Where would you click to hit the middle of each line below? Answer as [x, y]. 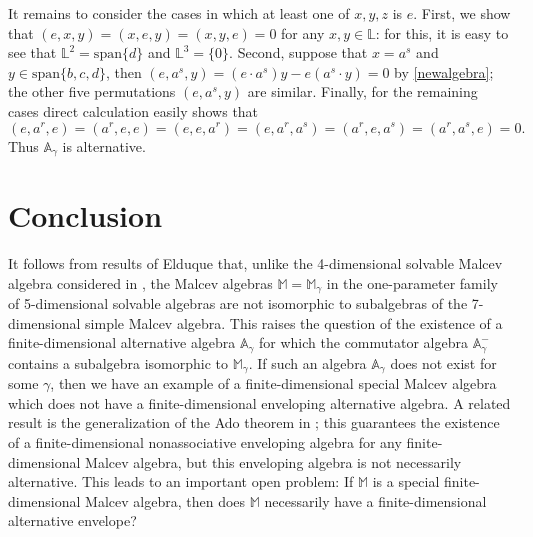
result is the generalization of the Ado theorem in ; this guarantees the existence [254, 422]
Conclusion [85, 215]
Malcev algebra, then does [165, 500]
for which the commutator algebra [363, 342]
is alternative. [104, 145]
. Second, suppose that [298, 52]
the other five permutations [92, 91]
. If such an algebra [307, 362]
